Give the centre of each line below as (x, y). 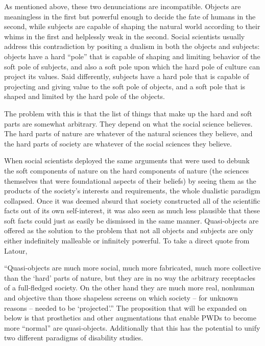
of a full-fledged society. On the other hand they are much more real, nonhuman (129, 288)
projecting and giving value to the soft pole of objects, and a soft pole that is (125, 86)
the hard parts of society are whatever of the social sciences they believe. (118, 143)
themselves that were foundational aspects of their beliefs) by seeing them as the (130, 180)
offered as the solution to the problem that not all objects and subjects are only (129, 230)
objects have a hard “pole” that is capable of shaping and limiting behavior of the (132, 56)
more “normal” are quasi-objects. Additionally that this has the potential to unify (132, 327)
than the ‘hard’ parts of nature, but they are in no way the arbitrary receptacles (130, 277)
